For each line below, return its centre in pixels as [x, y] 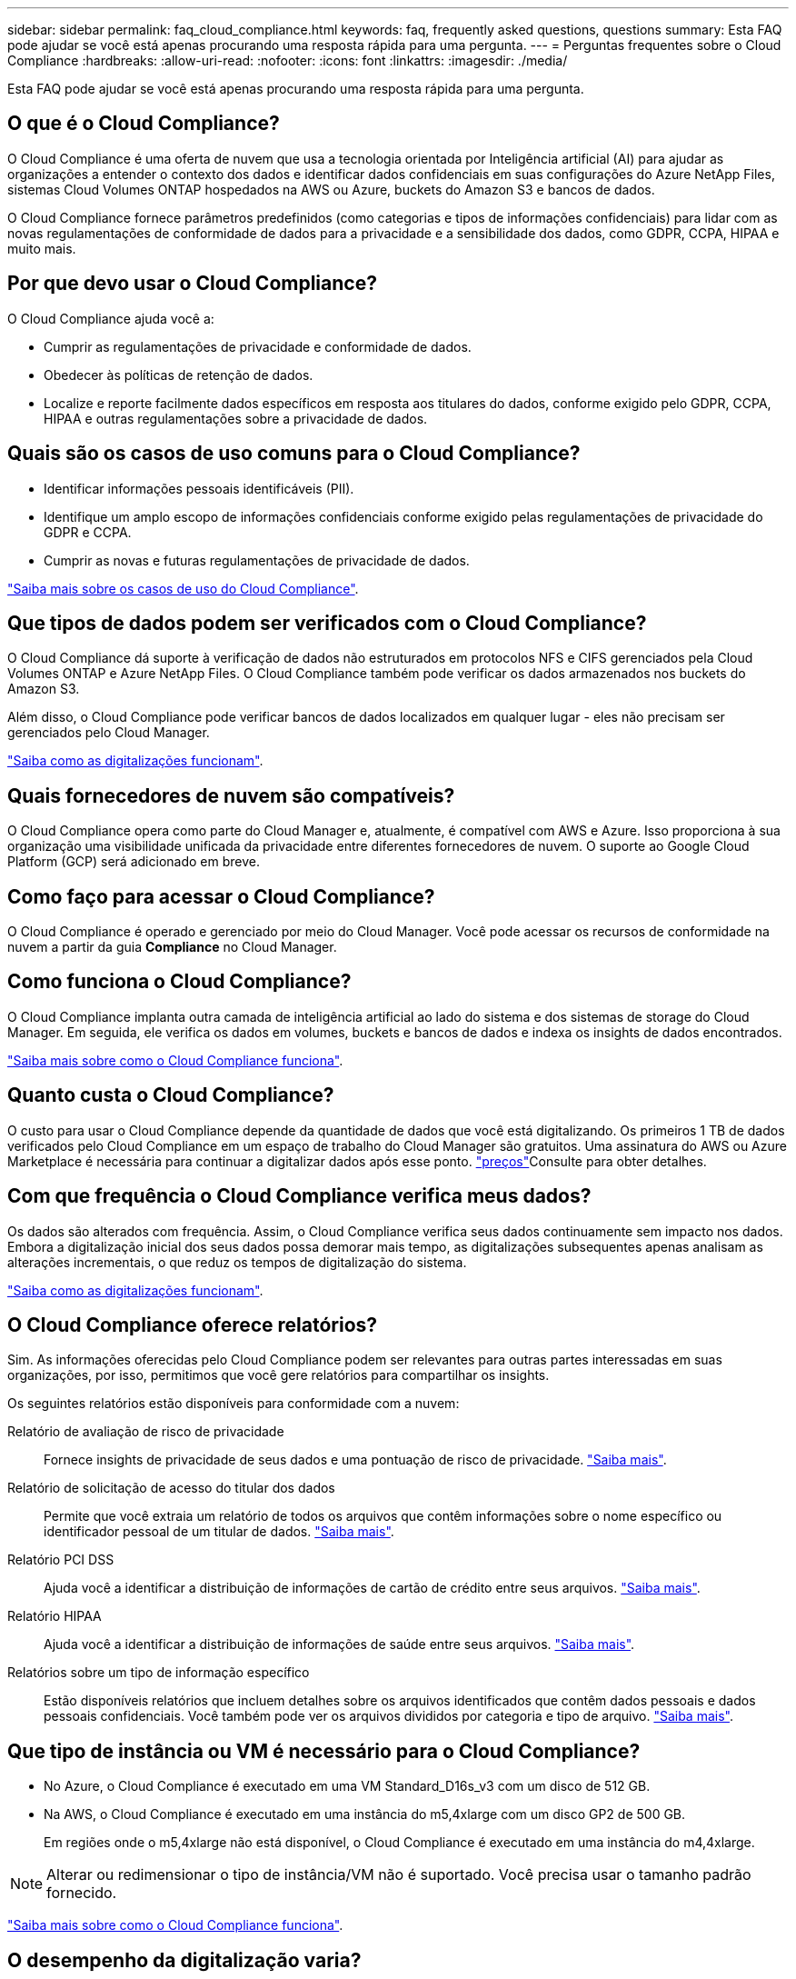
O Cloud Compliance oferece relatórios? [193, 1325]
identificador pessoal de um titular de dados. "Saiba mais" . [219, 1532]
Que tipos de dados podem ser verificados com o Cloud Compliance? [327, 623]
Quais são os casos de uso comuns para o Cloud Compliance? [294, 454]
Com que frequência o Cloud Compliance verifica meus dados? [299, 1196]
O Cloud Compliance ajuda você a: [111, 318]
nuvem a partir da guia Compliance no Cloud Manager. [172, 947]
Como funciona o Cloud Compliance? [179, 982]
